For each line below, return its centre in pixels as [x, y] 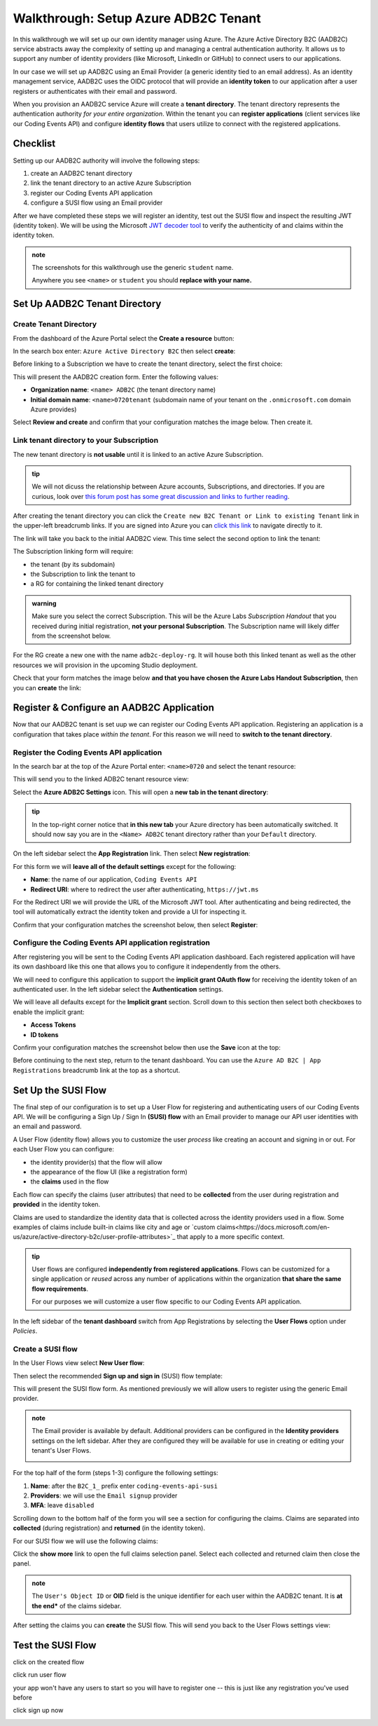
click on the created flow [49, 1662]
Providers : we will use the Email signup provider [104, 1495]
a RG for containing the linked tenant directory [97, 584]
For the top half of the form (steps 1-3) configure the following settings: [115, 1473]
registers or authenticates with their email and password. [95, 91]
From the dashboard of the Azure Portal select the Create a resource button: [124, 338]
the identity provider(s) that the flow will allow [96, 1162]
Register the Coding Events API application [87, 752]
